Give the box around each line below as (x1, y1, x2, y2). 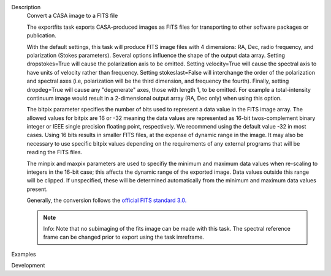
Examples (11, 250, 36, 258)
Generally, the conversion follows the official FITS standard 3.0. (26, 196, 187, 204)
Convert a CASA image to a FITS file (26, 12, 118, 20)
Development (11, 262, 45, 269)
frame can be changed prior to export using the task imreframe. (43, 233, 205, 241)
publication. (26, 32, 56, 39)
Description (11, 4, 41, 10)
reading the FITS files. (26, 149, 83, 156)
